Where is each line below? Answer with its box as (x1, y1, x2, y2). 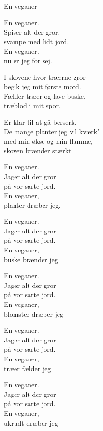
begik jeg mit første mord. (4, 81, 81, 91)
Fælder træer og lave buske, (4, 90, 86, 101)
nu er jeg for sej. (4, 55, 52, 65)
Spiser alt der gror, (4, 27, 60, 37)
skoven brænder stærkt (4, 145, 72, 155)
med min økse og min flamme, (4, 136, 93, 146)
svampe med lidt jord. (4, 36, 69, 46)
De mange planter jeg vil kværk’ (4, 126, 100, 136)
